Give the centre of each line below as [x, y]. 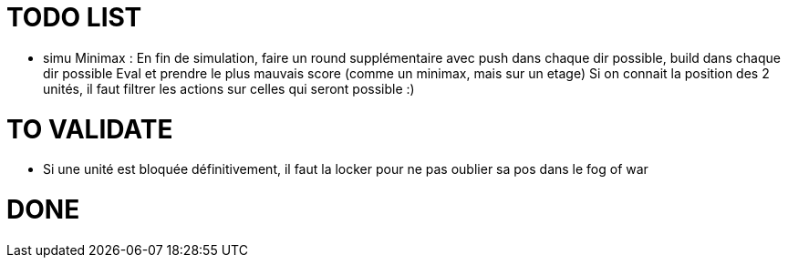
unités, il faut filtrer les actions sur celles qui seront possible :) [229, 88]
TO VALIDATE [90, 129]
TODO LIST [74, 17]
